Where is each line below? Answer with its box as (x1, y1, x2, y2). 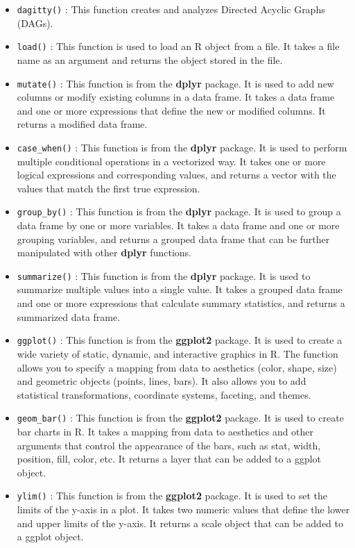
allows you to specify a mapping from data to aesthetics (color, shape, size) (17, 360, 337, 374)
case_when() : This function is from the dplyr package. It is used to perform (17, 140, 347, 154)
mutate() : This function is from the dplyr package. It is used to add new (17, 76, 334, 90)
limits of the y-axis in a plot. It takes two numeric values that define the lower (17, 501, 350, 516)
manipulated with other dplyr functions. (17, 245, 191, 260)
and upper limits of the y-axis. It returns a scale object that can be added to (17, 515, 343, 530)
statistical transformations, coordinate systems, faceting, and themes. (17, 387, 311, 401)
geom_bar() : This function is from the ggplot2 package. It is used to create (17, 410, 344, 425)
